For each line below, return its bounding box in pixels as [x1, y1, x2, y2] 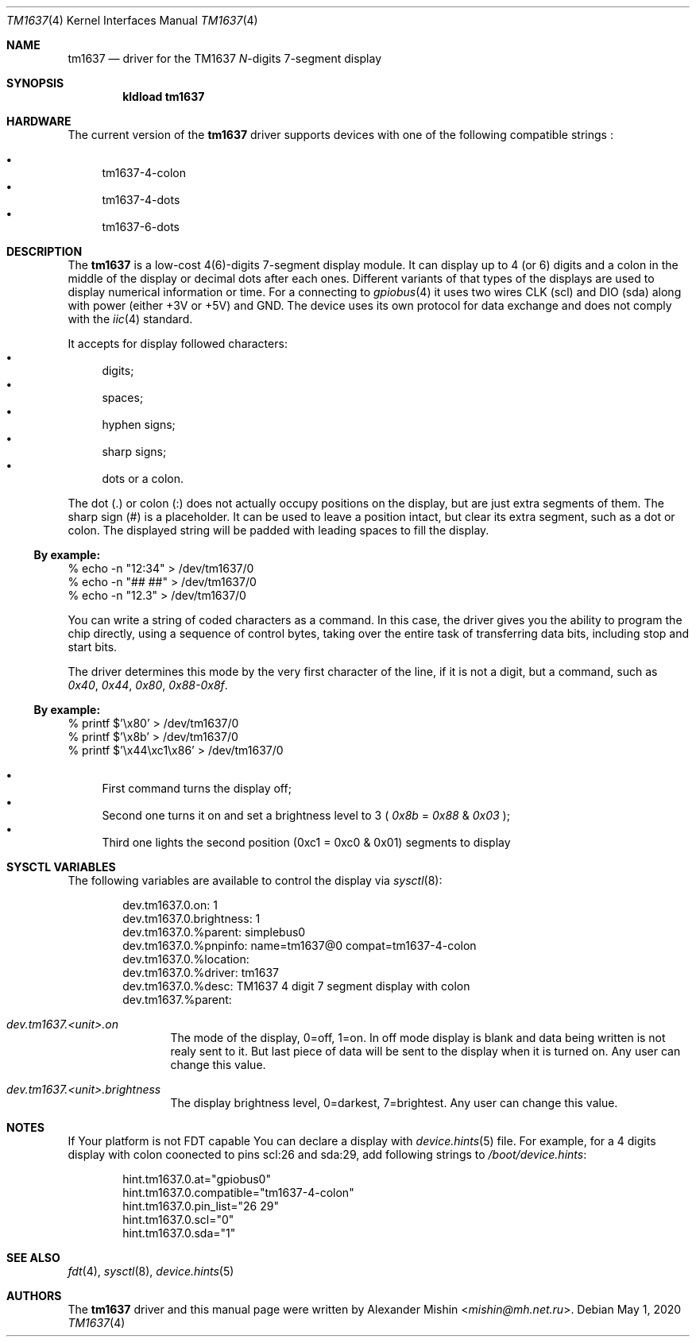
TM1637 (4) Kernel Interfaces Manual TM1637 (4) [6, 14, 258, 27]
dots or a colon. [102, 472, 184, 485]
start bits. [68, 640, 118, 654]
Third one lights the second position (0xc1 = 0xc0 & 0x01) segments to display [102, 836, 511, 849]
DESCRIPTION [6, 245, 83, 258]
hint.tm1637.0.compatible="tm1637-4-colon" [122, 1186, 354, 1199]
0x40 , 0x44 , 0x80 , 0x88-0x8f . [68, 678, 228, 692]
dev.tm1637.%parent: [122, 993, 232, 1006]
